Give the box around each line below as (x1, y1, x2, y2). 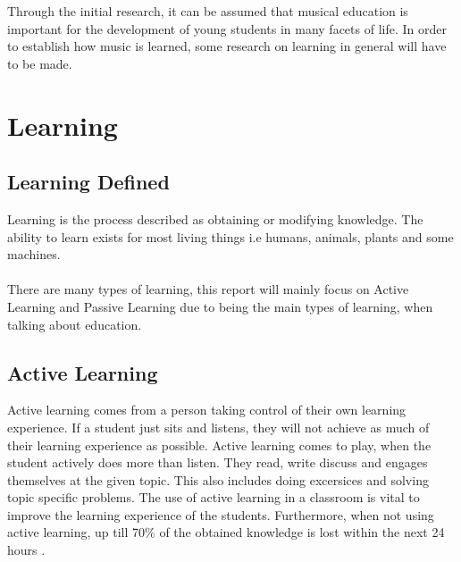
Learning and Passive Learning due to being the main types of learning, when (7, 297, 433, 315)
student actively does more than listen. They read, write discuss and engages (7, 453, 428, 472)
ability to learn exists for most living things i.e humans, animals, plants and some (7, 227, 454, 246)
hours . (7, 541, 46, 559)
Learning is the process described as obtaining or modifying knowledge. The (7, 209, 423, 228)
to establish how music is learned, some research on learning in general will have (7, 37, 447, 55)
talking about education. (7, 315, 142, 333)
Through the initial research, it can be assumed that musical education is (7, 2, 408, 20)
